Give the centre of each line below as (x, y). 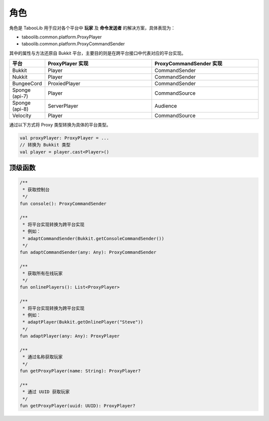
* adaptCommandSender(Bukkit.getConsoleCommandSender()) (93, 238)
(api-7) (20, 96)
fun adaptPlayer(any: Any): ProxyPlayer (69, 336)
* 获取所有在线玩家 (43, 273)
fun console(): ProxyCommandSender (63, 204)
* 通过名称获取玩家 (43, 357)
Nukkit (20, 77)
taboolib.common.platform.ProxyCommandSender (73, 44)
